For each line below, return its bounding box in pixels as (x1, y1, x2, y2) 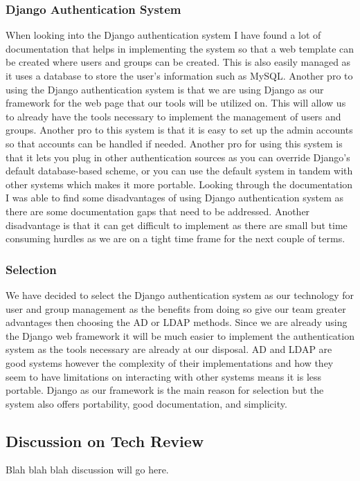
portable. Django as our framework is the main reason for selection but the (6, 383, 324, 397)
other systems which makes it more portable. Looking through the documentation (6, 176, 353, 191)
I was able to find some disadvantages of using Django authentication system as (6, 190, 344, 205)
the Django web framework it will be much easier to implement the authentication (6, 328, 354, 343)
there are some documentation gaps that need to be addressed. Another (6, 203, 310, 218)
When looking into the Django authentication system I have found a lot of (6, 28, 321, 42)
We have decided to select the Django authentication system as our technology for (6, 287, 354, 302)
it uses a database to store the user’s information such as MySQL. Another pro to (6, 69, 353, 82)
